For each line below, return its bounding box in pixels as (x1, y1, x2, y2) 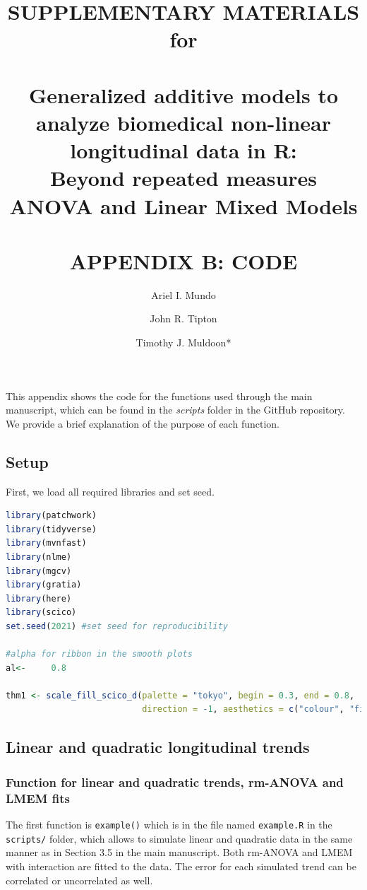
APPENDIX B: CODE (69, 246, 298, 275)
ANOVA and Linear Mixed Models (9, 191, 358, 220)
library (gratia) (6, 580, 82, 590)
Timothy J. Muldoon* (136, 335, 231, 349)
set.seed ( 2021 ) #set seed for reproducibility (6, 621, 229, 631)
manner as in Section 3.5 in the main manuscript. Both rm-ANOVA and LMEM (6, 845, 353, 860)
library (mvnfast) (6, 538, 87, 549)
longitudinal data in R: (70, 136, 297, 165)
